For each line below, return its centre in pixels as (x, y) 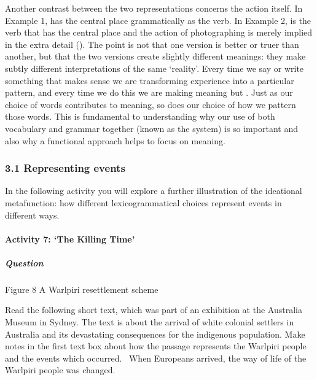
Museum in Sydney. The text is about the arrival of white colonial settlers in (150, 322)
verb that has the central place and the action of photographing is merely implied (159, 32)
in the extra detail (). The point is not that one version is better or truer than (152, 44)
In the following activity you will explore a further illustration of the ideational (154, 191)
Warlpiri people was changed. (60, 370)
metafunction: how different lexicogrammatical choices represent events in (143, 202)
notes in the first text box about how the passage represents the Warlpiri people (156, 346)
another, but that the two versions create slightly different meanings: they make (155, 56)
